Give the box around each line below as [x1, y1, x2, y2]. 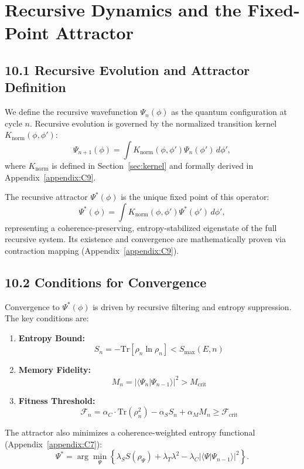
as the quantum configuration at [171, 106, 287, 118]
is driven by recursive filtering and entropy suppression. [93, 300, 292, 312]
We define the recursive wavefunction [5, 106, 138, 118]
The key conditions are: [5, 312, 89, 324]
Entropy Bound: [18, 331, 85, 344]
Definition [5, 78, 66, 96]
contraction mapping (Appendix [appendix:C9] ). [5, 244, 179, 256]
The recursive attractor [5, 191, 88, 203]
